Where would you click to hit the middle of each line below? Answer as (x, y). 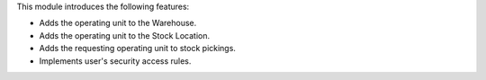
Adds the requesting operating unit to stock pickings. (137, 49)
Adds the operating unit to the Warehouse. (118, 23)
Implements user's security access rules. (115, 61)
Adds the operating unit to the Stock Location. (125, 35)
